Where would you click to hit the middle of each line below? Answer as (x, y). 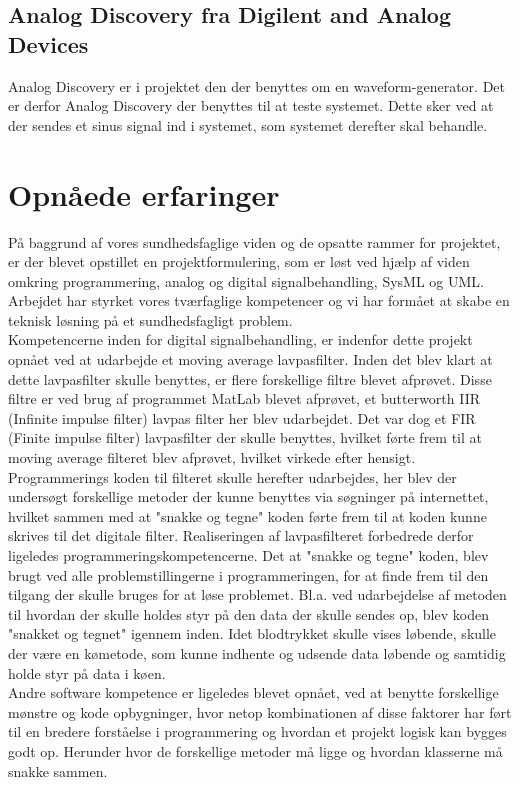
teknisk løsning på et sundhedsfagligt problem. (150, 319)
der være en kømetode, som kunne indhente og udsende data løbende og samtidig (257, 652)
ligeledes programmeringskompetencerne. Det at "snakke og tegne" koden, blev (248, 555)
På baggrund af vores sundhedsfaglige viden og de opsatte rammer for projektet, (254, 241)
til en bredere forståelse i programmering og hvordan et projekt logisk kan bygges (257, 731)
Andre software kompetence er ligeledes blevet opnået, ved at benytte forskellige (253, 692)
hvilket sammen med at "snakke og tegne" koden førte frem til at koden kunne (247, 515)
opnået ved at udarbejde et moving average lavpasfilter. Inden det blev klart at (250, 359)
